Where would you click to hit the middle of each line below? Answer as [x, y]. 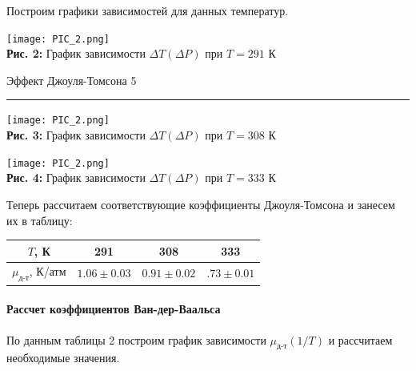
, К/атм [48, 271]
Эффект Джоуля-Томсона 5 [72, 80]
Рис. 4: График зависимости [76, 177]
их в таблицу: [40, 220]
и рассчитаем [360, 339]
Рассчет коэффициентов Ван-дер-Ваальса [114, 309]
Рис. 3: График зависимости [76, 135]
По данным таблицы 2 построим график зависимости [136, 339]
